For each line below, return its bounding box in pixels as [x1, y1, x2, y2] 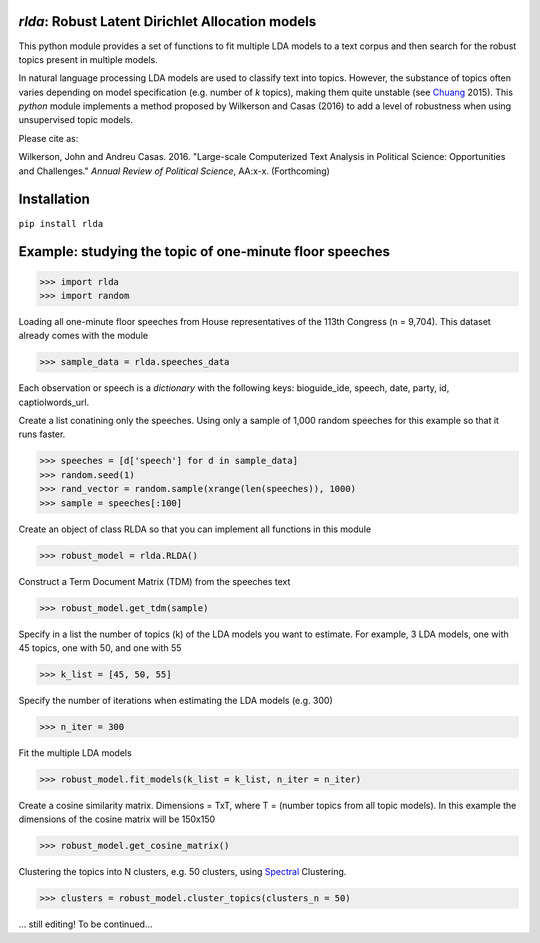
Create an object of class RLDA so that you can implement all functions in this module [18, 523, 372, 535]
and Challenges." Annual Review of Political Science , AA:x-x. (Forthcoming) [18, 165, 330, 177]
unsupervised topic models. [18, 114, 134, 126]
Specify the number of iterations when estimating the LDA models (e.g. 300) [18, 694, 334, 706]
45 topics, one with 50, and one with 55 [18, 641, 182, 654]
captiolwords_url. [18, 396, 90, 408]
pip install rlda [18, 218, 104, 229]
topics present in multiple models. [18, 53, 159, 65]
